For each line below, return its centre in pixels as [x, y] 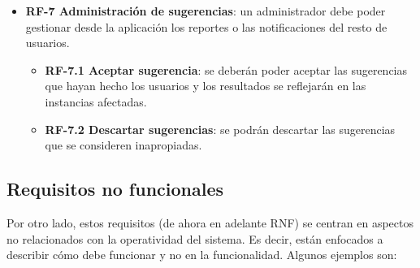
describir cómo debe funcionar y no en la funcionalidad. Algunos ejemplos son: [202, 255]
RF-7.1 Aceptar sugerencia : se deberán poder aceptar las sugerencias [226, 69]
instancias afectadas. [96, 101]
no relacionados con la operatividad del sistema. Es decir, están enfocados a [195, 238]
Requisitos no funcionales [115, 189]
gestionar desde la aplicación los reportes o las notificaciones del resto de [206, 26]
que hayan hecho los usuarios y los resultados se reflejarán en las [206, 86]
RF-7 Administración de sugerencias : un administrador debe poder [206, 11]
